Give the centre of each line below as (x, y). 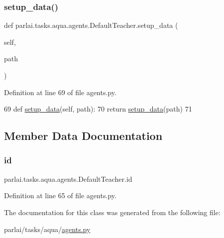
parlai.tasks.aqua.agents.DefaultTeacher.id (68, 178)
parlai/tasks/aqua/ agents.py (47, 229)
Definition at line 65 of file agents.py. (60, 195)
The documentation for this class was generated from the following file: (112, 212)
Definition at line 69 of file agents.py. (60, 92)
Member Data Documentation (83, 136)
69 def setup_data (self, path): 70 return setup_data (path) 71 (98, 109)
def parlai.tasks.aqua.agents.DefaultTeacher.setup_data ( (91, 25)
